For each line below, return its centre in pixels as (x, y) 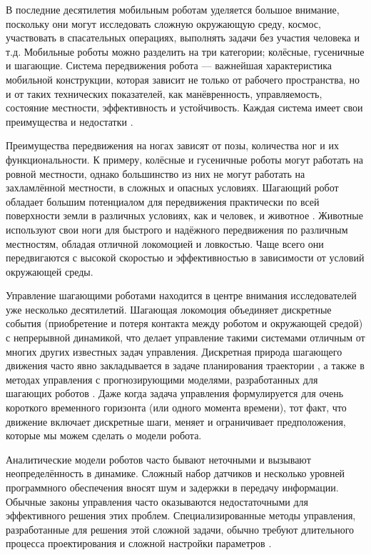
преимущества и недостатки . (70, 121)
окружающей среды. (50, 271)
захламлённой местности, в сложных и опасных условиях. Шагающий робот (172, 187)
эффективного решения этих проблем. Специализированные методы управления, (181, 515)
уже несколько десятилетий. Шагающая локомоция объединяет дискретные (169, 309)
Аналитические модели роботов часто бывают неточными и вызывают (158, 459)
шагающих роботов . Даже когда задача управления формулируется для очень (175, 393)
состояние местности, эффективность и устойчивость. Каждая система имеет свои (184, 107)
